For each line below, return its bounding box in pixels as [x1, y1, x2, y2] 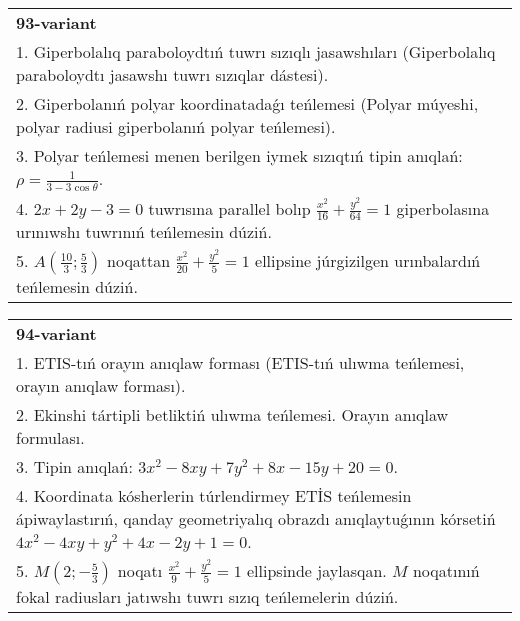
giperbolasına [396, 196, 490, 220]
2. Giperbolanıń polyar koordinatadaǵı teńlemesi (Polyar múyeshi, [16, 92, 479, 115]
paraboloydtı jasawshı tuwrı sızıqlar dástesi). [16, 63, 329, 86]
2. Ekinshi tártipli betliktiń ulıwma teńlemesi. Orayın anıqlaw [16, 403, 449, 427]
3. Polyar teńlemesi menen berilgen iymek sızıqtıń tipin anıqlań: [16, 144, 463, 167]
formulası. [16, 426, 85, 450]
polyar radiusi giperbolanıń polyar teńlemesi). [16, 115, 336, 138]
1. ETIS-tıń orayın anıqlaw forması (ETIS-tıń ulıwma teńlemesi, [16, 351, 465, 375]
